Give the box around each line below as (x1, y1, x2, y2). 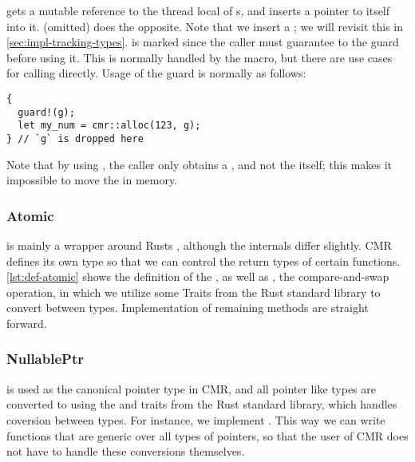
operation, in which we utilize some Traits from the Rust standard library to (6, 283, 381, 300)
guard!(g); (18, 106, 75, 118)
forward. (6, 314, 47, 331)
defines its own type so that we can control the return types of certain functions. (6, 252, 401, 269)
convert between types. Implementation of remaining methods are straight (6, 299, 369, 316)
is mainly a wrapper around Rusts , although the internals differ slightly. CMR (6, 237, 392, 253)
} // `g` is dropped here (6, 132, 144, 144)
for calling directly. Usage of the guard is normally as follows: (6, 65, 306, 81)
